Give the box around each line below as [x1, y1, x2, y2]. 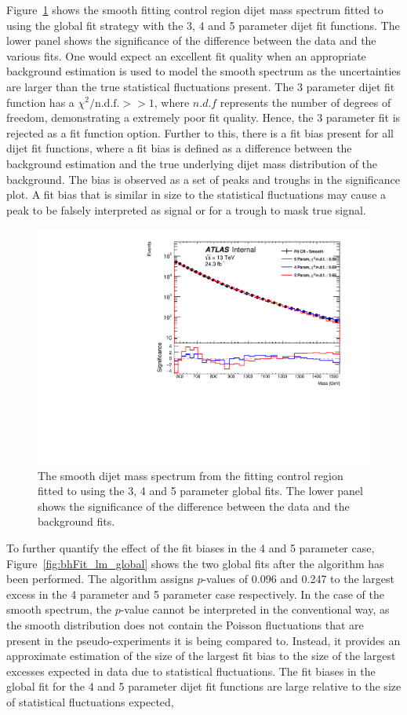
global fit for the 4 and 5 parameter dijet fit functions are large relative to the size [6, 678, 402, 695]
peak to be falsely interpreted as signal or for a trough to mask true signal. [6, 201, 366, 218]
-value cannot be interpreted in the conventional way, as [120, 601, 390, 618]
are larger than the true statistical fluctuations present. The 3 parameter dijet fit [6, 78, 395, 94]
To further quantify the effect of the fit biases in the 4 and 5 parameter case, [6, 539, 375, 555]
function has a [6, 93, 74, 110]
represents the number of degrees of [220, 93, 391, 110]
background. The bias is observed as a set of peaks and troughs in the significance [6, 170, 400, 187]
